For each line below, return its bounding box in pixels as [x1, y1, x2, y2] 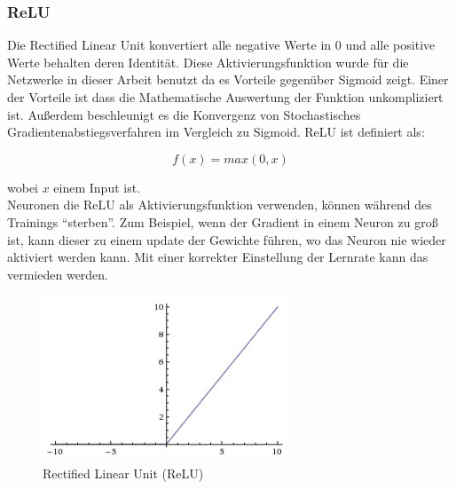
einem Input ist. [53, 177, 141, 196]
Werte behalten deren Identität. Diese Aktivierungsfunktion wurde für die [7, 52, 409, 71]
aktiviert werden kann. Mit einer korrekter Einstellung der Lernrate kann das [7, 248, 428, 266]
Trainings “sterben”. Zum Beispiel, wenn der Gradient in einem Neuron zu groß [7, 212, 438, 231]
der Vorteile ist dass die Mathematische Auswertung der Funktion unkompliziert [7, 88, 444, 106]
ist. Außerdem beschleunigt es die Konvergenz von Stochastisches [7, 105, 361, 123]
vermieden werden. [7, 264, 109, 283]
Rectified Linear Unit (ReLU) [43, 464, 204, 483]
